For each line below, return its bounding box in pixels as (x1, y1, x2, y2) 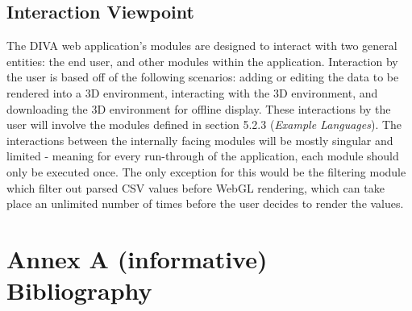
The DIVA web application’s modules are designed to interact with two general (6, 37, 397, 54)
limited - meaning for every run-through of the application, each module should (6, 147, 399, 164)
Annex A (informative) (6, 242, 268, 275)
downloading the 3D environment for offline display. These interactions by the (6, 100, 391, 117)
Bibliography (6, 274, 152, 307)
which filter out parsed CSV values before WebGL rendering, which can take (6, 179, 385, 196)
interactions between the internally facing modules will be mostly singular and (6, 131, 393, 148)
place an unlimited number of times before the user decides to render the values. (6, 195, 404, 212)
